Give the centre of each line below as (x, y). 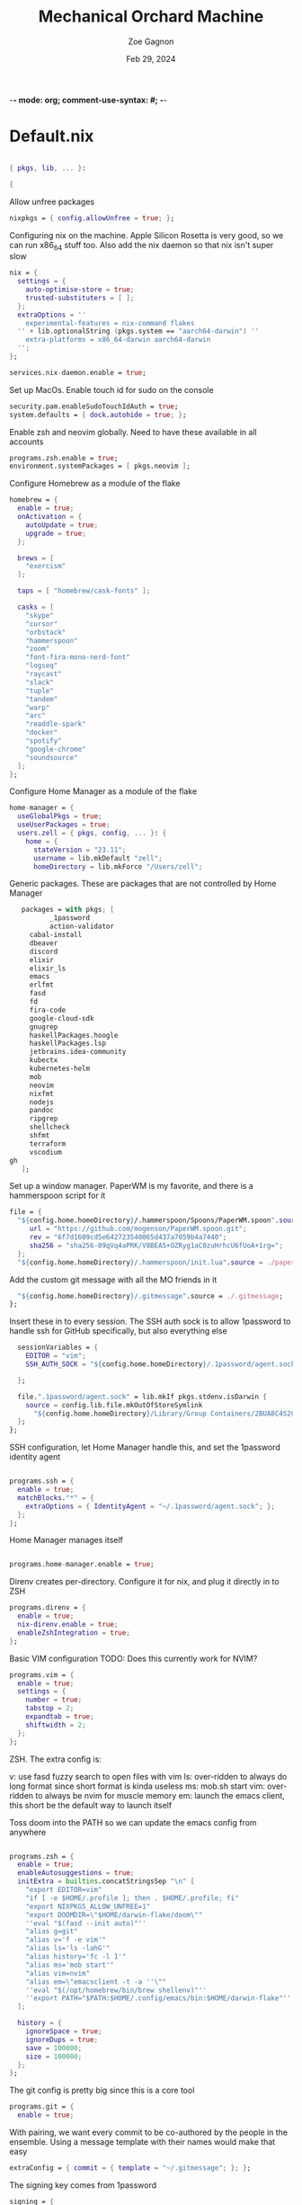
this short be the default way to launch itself (91, 1805)
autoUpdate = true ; (62, 525)
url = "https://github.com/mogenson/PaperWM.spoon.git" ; (138, 1229)
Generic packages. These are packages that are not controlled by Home (143, 884)
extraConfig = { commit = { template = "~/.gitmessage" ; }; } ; (130, 2168)
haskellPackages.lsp (67, 1044)
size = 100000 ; (54, 2057)
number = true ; (54, 1700)
